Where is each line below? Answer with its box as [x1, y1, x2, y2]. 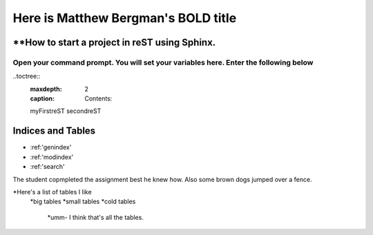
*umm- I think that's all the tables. [47, 213, 144, 221]
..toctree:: [12, 72, 41, 81]
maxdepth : [30, 85, 62, 93]
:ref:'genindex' [30, 143, 72, 152]
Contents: [84, 94, 113, 103]
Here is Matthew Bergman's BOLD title [12, 10, 237, 25]
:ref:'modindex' [30, 152, 74, 161]
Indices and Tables [12, 125, 96, 137]
